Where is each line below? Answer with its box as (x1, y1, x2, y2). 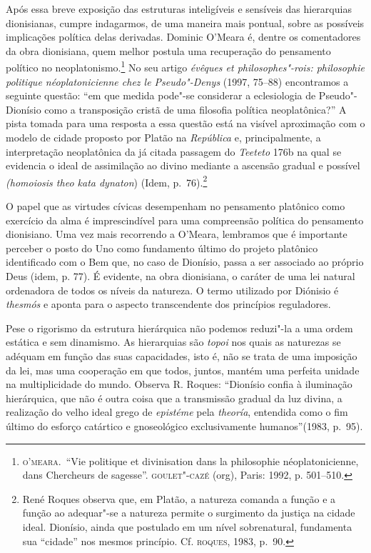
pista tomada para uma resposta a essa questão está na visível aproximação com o (6, 116, 365, 131)
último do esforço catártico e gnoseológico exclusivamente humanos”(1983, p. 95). (6, 418, 363, 433)
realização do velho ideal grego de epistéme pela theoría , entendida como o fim (6, 404, 348, 419)
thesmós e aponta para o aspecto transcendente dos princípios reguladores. (6, 297, 331, 312)
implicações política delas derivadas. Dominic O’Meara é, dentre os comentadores (6, 29, 361, 44)
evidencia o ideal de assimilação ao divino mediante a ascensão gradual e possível (6, 158, 360, 173)
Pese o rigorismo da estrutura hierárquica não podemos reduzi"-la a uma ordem (6, 320, 353, 335)
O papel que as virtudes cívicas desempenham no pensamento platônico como (6, 199, 345, 214)
